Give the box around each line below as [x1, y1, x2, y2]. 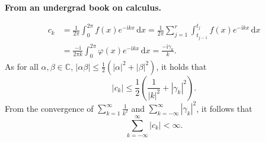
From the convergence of [5, 102, 94, 114]
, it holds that [156, 60, 207, 72]
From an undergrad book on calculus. [5, 1, 161, 13]
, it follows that [196, 102, 253, 114]
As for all [5, 60, 39, 72]
